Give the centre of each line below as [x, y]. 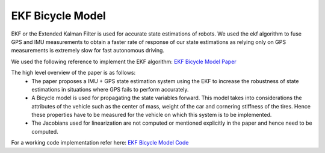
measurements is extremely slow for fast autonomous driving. [88, 51]
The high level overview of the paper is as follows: [73, 73]
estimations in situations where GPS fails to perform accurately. [110, 89]
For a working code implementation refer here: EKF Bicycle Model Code [100, 143]
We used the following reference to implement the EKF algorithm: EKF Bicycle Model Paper [124, 61]
